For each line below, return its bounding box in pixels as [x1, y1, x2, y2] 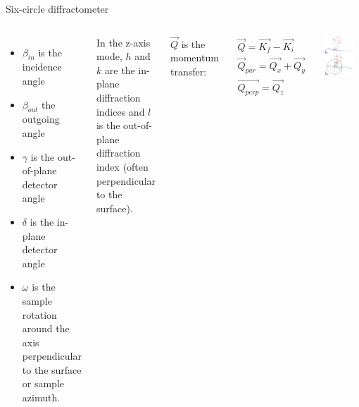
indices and [96, 104, 145, 119]
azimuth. [22, 390, 61, 405]
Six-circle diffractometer [6, 1, 109, 16]
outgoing [22, 111, 60, 126]
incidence [22, 59, 62, 74]
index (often [96, 159, 149, 174]
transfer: [170, 64, 207, 78]
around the [22, 321, 70, 336]
